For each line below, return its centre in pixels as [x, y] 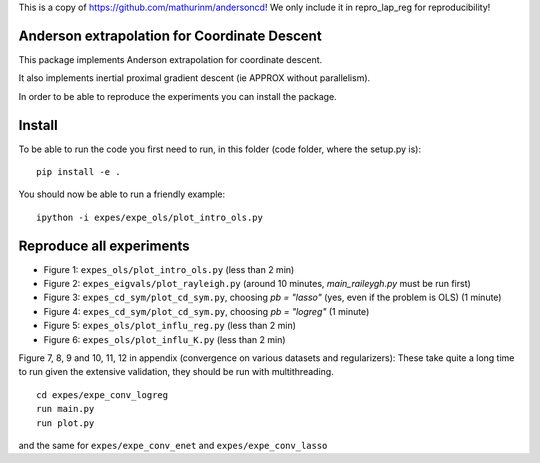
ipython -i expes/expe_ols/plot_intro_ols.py [150, 217]
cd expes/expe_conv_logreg [102, 394]
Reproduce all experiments [104, 245]
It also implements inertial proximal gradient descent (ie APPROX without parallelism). [194, 78]
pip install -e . [78, 171]
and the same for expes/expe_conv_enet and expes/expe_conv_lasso [173, 445]
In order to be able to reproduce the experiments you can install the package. [177, 96]
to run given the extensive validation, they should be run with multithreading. [176, 372]
